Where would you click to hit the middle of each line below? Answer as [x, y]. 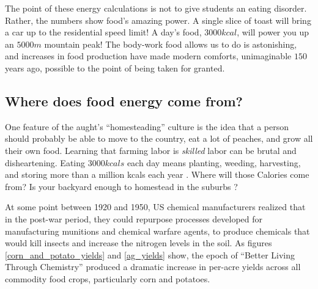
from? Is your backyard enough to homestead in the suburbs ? [121, 186]
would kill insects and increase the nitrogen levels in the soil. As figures [139, 243]
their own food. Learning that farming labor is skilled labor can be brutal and [151, 150]
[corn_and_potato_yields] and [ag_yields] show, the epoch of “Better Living [150, 254]
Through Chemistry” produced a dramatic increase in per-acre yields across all [153, 267]
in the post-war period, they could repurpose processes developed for [134, 218]
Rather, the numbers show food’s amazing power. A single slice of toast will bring [158, 20]
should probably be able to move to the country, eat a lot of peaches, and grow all [159, 138]
